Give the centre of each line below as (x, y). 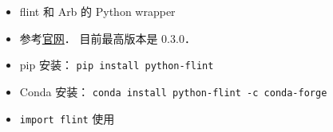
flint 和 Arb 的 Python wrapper (97, 11)
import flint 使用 (67, 118)
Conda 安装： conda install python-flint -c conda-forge (173, 91)
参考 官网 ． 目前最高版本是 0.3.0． (107, 38)
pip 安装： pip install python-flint (117, 65)
